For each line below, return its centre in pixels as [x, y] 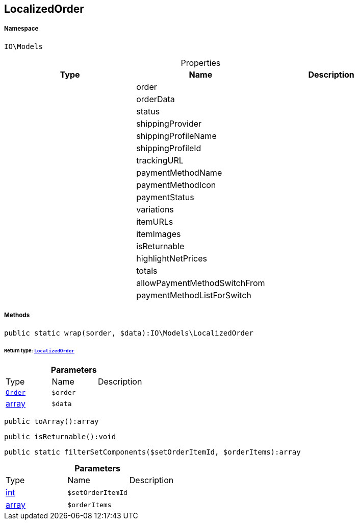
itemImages [159, 234]
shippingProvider [169, 123]
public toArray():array [52, 422]
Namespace [21, 29]
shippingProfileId [169, 148]
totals [147, 270]
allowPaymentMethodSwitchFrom [201, 283]
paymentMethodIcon [176, 185]
